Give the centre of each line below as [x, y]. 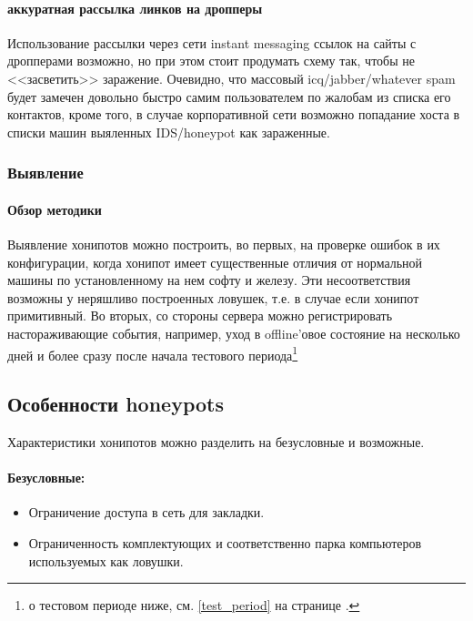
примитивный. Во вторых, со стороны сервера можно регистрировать [200, 316]
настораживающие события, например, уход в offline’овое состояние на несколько [234, 333]
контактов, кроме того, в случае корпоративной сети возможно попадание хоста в [234, 114]
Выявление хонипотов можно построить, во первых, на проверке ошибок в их [224, 244]
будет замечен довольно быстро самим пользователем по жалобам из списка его [229, 96]
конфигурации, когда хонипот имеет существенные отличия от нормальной [215, 262]
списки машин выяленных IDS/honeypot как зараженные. [169, 132]
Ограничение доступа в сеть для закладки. [146, 512]
